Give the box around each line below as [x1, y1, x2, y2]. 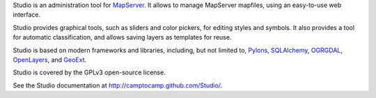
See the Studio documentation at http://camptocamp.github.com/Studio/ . [13, 81, 223, 90]
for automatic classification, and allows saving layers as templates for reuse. [13, 33, 232, 42]
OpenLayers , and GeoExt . [13, 56, 87, 64]
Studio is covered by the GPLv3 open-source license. [13, 68, 166, 76]
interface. [13, 10, 41, 19]
